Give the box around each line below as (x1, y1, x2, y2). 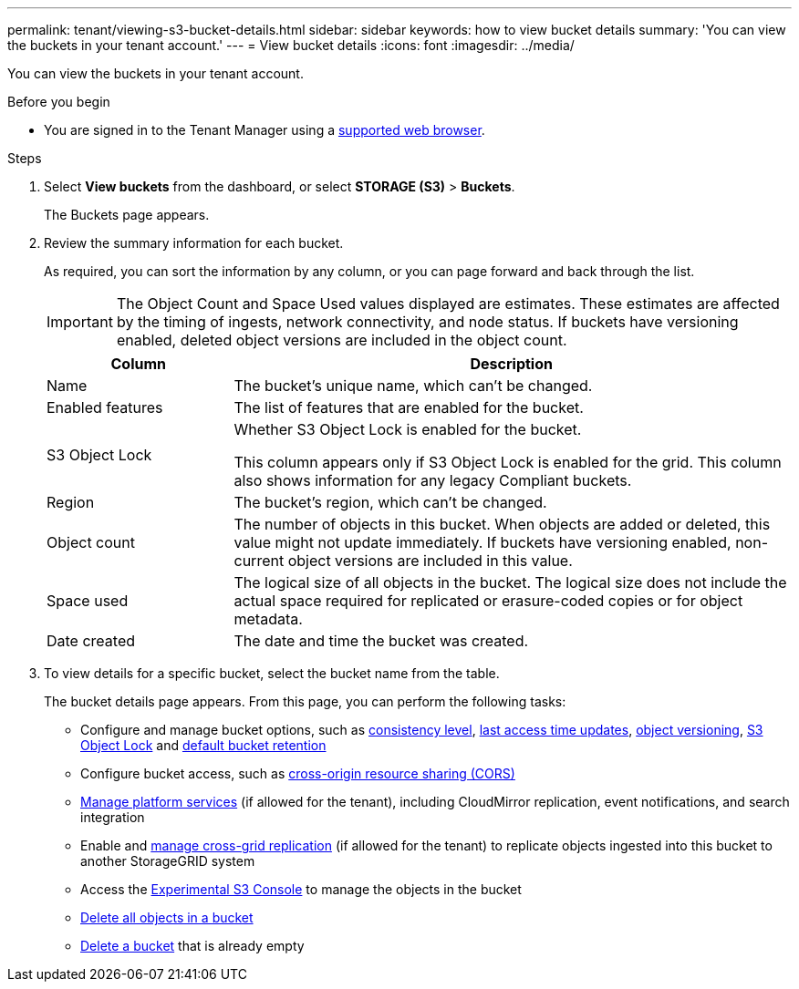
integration (80, 809, 145, 825)
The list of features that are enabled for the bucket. (233, 398, 584, 417)
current (233, 551, 285, 570)
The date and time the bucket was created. (233, 632, 529, 650)
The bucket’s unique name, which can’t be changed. (233, 376, 593, 395)
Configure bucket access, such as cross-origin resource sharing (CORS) (80, 766, 515, 781)
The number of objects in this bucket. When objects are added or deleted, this (233, 515, 771, 533)
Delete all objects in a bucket (80, 910, 254, 925)
